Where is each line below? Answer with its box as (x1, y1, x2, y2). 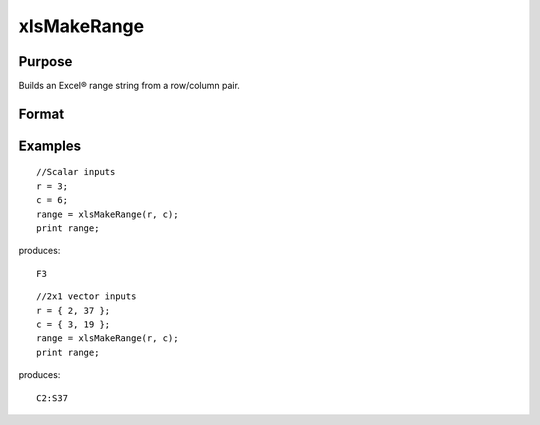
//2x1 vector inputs (36, 291, 137, 302)
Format (18, 105, 65, 122)
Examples (18, 137, 82, 154)
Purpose (18, 53, 73, 70)
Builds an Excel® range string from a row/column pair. (18, 80, 240, 92)
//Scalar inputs (36, 166, 116, 178)
